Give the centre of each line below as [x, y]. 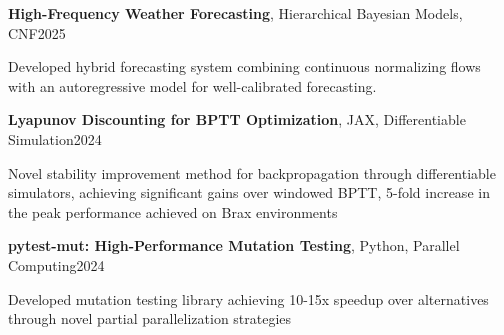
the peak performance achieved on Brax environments [173, 211]
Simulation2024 [55, 138]
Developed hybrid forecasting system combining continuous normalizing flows [244, 66]
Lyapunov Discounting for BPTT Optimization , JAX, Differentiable [237, 119]
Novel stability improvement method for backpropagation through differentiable [252, 172]
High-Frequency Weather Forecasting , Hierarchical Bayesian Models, [235, 13]
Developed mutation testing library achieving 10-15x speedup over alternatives [248, 298]
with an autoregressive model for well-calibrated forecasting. [192, 85]
